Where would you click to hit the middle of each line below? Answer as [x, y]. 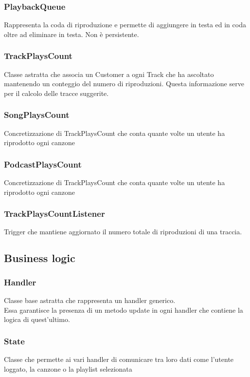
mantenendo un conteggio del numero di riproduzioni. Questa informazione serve [124, 84]
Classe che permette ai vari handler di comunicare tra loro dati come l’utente [119, 359]
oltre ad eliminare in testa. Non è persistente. [71, 34]
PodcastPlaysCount [43, 164]
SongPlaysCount [37, 115]
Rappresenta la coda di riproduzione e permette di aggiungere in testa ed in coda [125, 25]
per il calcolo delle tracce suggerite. [56, 93]
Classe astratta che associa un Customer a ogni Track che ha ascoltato [109, 74]
